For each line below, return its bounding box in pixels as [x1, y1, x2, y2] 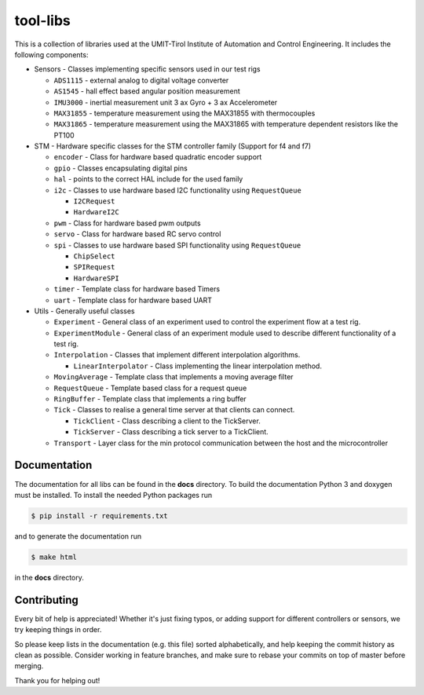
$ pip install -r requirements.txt [31, 511, 168, 520]
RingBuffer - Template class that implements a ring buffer [53, 394, 247, 404]
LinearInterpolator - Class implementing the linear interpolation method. [73, 361, 322, 371]
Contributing [14, 593, 79, 606]
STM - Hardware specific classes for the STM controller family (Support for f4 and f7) [34, 141, 312, 151]
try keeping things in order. [14, 625, 102, 635]
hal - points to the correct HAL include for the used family [53, 174, 243, 184]
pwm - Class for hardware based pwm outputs [53, 218, 201, 228]
